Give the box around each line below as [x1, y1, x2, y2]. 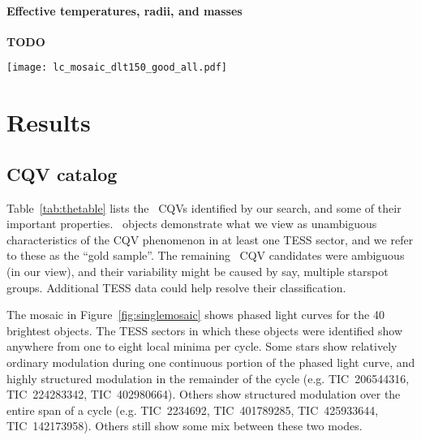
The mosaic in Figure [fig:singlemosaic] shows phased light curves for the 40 [6, 306, 384, 323]
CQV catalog [6, 161, 118, 186]
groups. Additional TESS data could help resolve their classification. [6, 278, 346, 295]
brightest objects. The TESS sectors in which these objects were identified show [6, 321, 403, 339]
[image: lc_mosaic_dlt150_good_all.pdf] [6, 62, 228, 74]
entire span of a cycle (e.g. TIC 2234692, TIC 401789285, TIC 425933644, [6, 401, 379, 418]
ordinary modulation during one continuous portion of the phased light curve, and [6, 353, 415, 370]
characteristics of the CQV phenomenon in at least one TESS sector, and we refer [6, 231, 414, 248]
